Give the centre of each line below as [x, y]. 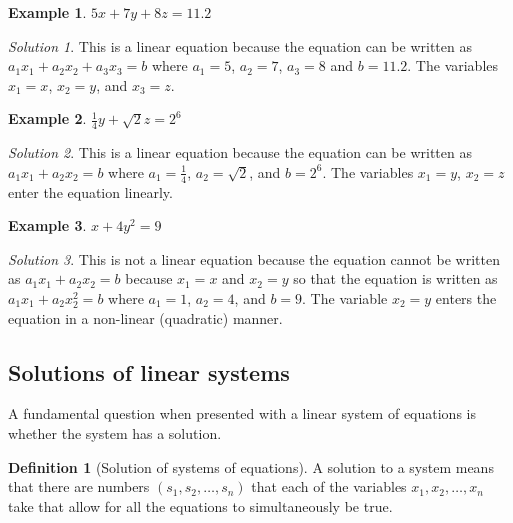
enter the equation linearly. [90, 191]
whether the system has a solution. [115, 432]
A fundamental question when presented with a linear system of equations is [242, 413]
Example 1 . [47, 12]
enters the [466, 298]
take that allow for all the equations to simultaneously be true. [200, 505]
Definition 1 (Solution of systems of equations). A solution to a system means [251, 466]
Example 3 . [47, 225]
